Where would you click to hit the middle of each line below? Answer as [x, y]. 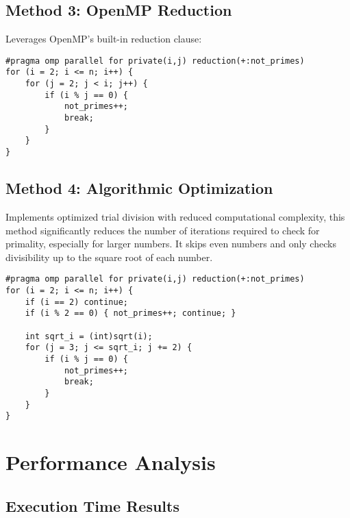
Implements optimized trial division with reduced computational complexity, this [175, 216]
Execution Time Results [92, 505]
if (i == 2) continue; [76, 302]
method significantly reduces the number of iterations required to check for [163, 230]
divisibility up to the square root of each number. [109, 257]
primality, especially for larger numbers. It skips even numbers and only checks [171, 244]
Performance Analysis [111, 462]
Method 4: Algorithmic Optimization [139, 188]
